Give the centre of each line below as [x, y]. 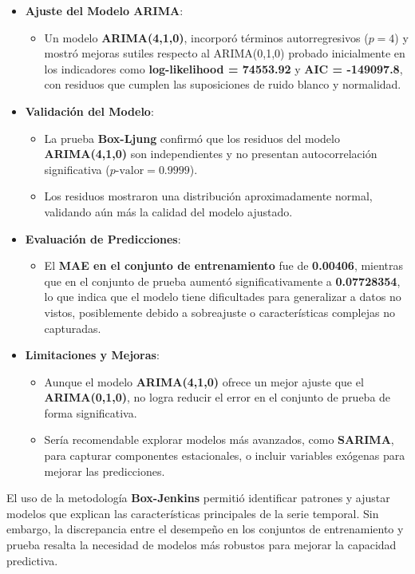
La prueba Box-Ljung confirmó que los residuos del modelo [192, 138]
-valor [130, 170]
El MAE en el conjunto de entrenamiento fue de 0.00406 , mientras [224, 265]
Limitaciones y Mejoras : [92, 355]
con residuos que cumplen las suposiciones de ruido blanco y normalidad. [223, 84]
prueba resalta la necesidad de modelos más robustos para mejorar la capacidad [202, 545]
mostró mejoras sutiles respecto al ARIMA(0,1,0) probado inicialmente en [225, 53]
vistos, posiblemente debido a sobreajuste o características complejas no [219, 312]
